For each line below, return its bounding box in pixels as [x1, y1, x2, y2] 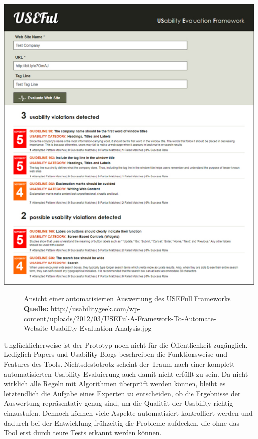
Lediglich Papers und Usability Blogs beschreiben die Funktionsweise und [4, 349, 228, 359]
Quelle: [24, 303, 49, 314]
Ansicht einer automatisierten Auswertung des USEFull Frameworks [24, 293, 231, 304]
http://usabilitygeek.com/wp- [50, 303, 141, 314]
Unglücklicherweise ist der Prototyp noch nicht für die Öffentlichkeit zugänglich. [4, 339, 248, 350]
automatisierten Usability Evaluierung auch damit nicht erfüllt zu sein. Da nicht [4, 368, 248, 379]
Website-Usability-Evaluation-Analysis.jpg [24, 323, 152, 333]
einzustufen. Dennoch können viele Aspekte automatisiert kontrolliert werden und [4, 408, 253, 418]
